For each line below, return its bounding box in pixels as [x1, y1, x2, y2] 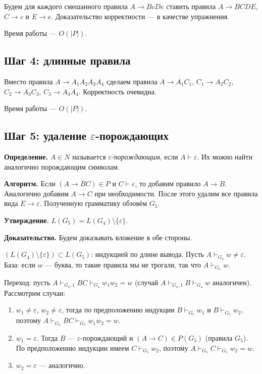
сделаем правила [106, 76, 158, 86]
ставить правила [166, 1, 216, 11]
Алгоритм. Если [4, 178, 56, 189]
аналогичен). [212, 277, 252, 287]
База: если [4, 259, 35, 270]
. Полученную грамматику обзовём [39, 198, 147, 208]
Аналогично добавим [4, 188, 69, 198]
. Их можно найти [197, 151, 252, 162]
